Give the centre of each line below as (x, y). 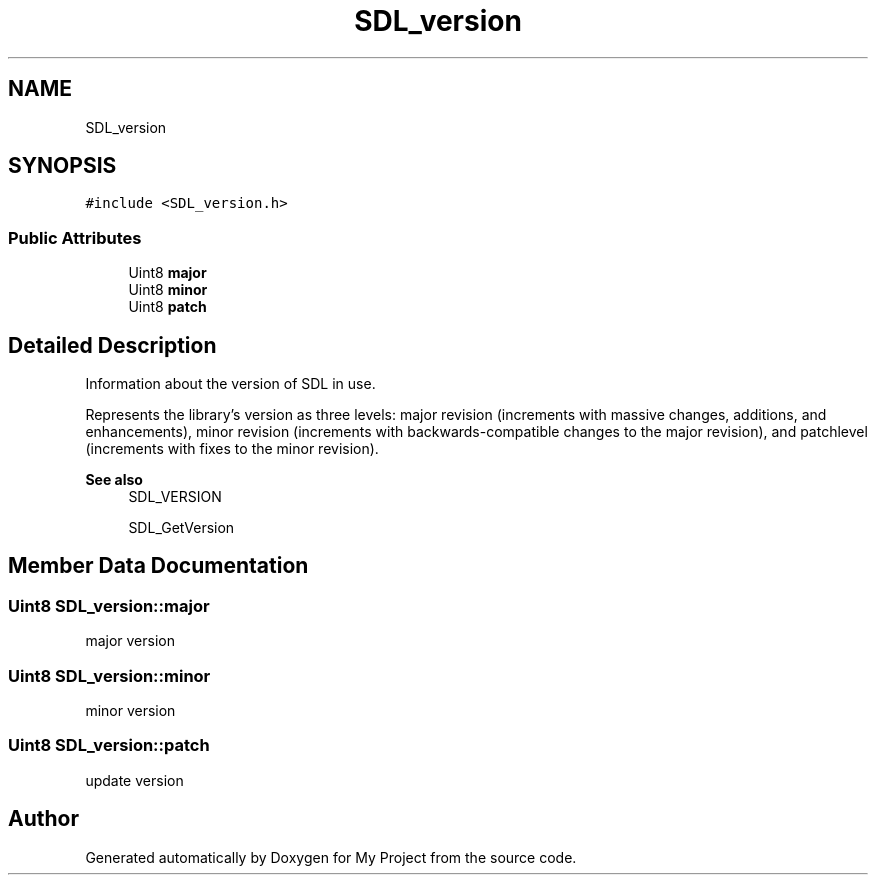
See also (114, 480)
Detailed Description (112, 345)
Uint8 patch (167, 307)
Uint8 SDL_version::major (109, 605)
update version (134, 780)
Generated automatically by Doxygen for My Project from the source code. (331, 857)
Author (43, 819)
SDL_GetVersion (181, 528)
